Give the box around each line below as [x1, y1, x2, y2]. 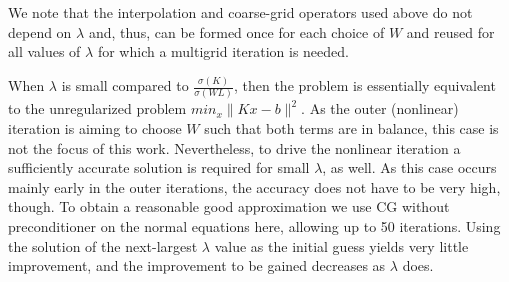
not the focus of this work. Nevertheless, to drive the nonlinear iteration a [8, 137, 461, 158]
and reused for [406, 21, 495, 42]
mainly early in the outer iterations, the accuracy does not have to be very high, [8, 176, 501, 197]
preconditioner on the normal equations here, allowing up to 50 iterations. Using [8, 215, 501, 236]
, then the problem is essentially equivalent [233, 75, 496, 96]
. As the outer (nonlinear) [301, 98, 459, 119]
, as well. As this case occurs [322, 157, 497, 178]
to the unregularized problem [8, 98, 187, 119]
